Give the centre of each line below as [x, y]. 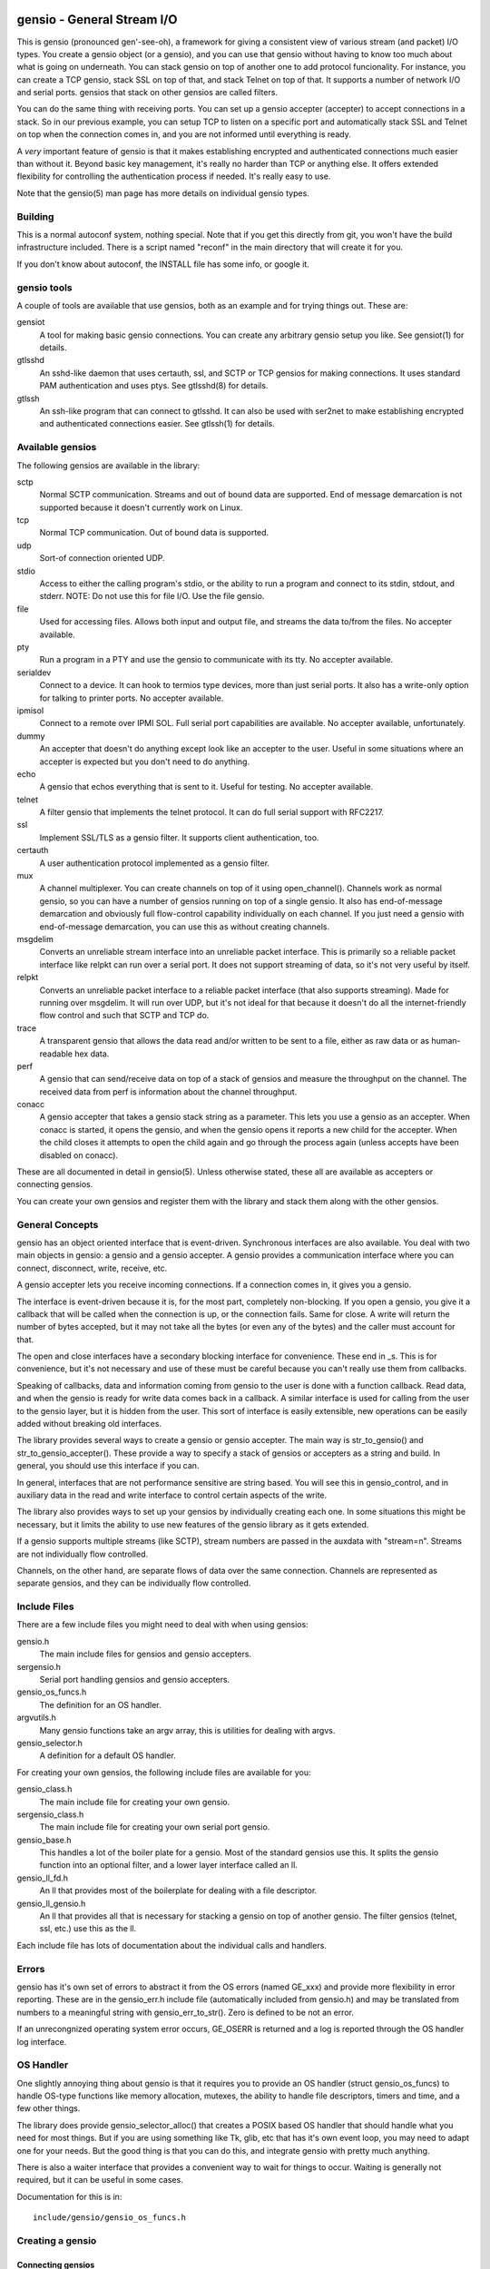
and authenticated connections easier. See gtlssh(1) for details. [157, 424]
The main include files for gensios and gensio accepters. [146, 1654]
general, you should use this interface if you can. [108, 1466]
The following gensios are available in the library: [108, 465]
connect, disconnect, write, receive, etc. [92, 1268]
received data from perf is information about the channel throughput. [168, 1091]
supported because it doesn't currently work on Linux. [141, 507]
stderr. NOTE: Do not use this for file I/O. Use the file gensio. [152, 596]
